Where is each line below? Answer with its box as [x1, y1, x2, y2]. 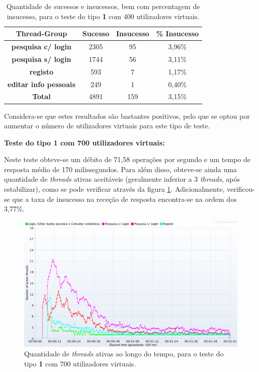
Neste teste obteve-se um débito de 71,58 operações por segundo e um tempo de [4, 154, 250, 165]
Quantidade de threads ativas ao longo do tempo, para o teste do [24, 348, 224, 359]
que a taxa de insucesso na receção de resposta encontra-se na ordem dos [12, 193, 237, 204]
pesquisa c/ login [11, 41, 71, 52]
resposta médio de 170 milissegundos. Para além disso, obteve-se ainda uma [4, 164, 237, 174]
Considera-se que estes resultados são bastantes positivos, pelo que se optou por [4, 110, 250, 121]
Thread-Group [16, 28, 67, 39]
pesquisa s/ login [12, 53, 71, 64]
